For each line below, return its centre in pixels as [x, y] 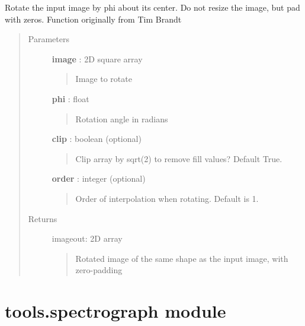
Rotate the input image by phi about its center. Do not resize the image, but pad [152, 7]
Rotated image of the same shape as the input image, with [182, 258]
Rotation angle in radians [122, 118]
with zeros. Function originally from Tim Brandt [93, 19]
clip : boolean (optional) [97, 139]
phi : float [70, 98]
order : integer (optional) [99, 178]
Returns [43, 218]
